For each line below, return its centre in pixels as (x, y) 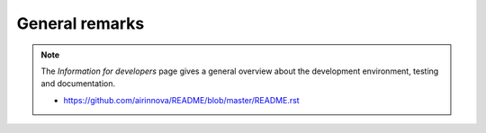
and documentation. (78, 84)
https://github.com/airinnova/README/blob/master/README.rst (182, 100)
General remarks (81, 23)
